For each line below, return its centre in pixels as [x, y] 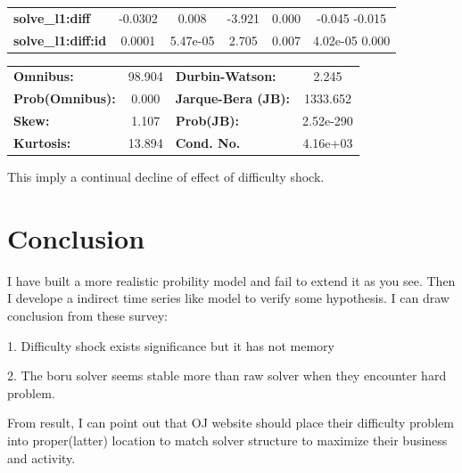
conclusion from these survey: [87, 315]
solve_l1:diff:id [60, 40]
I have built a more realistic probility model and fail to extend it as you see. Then [231, 280]
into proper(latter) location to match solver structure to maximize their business [227, 440]
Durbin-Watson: [226, 76]
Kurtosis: [42, 142]
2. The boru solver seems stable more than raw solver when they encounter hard [227, 375]
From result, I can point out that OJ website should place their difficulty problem [231, 423]
